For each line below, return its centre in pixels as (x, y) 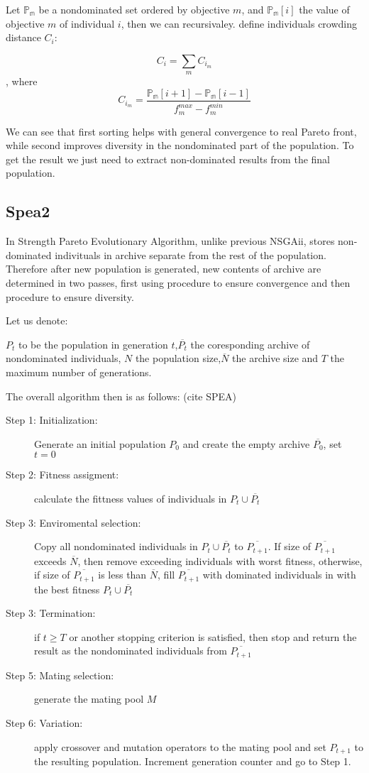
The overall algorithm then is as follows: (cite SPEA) (121, 396)
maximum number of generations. (79, 372)
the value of (324, 9)
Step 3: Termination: (51, 613)
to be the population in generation (93, 344)
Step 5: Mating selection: (60, 675)
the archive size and (275, 358)
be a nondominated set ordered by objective (134, 9)
